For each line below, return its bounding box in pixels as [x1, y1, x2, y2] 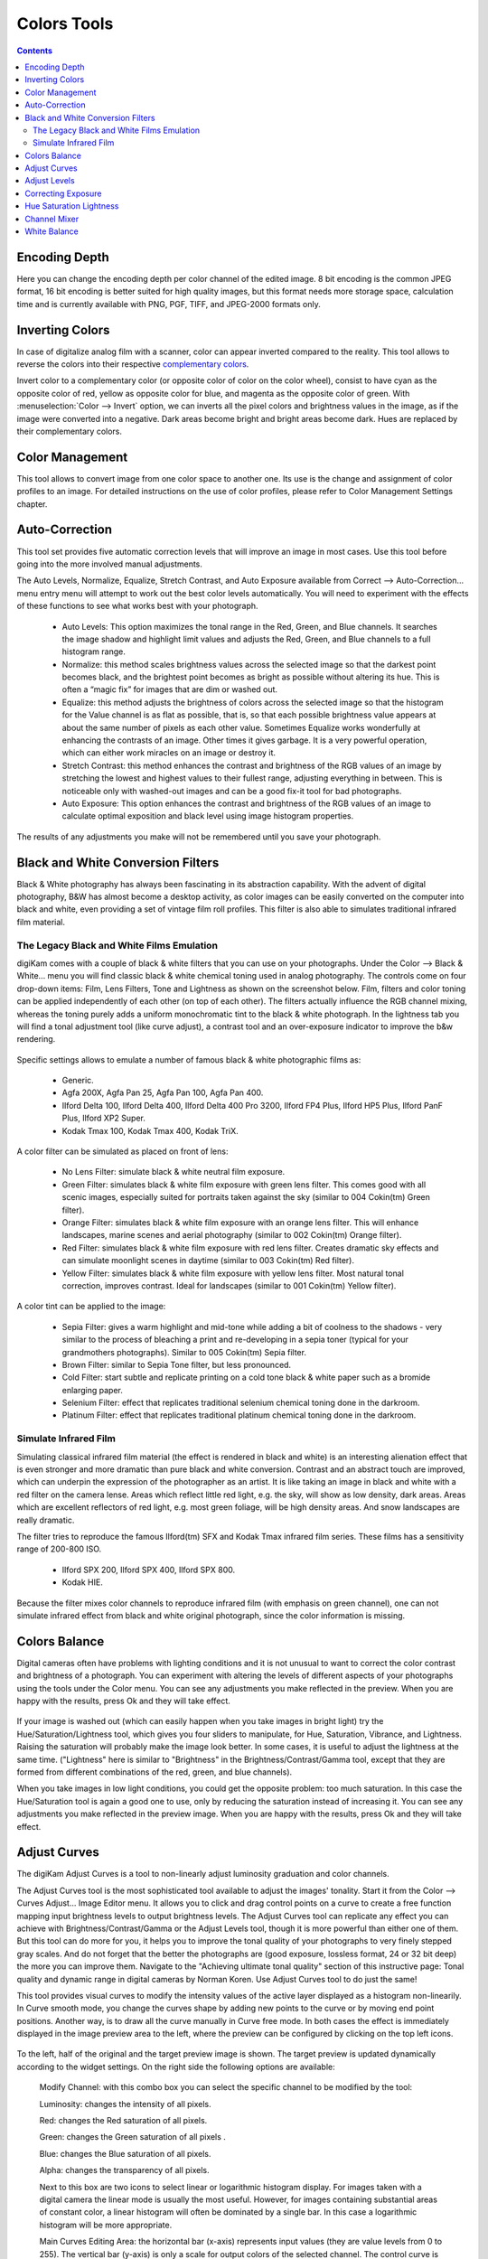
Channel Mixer [24, 213, 80, 224]
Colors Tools [16, 14, 114, 33]
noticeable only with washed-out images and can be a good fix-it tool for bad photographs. [61, 785, 402, 796]
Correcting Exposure [24, 188, 102, 199]
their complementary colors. [16, 426, 122, 436]
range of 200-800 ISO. [16, 1543, 102, 1554]
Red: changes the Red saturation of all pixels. [39, 2115, 208, 2126]
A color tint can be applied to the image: [16, 1301, 166, 1312]
